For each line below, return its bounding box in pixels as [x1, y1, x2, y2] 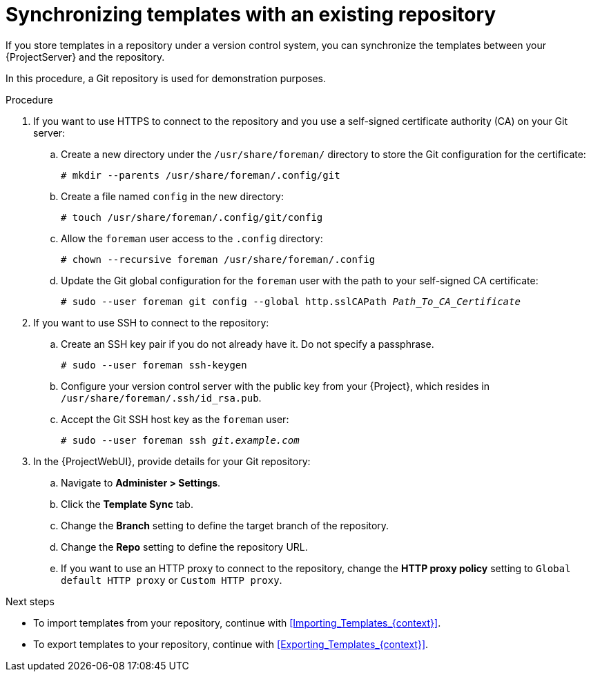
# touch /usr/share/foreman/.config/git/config [61, 211, 323, 223]
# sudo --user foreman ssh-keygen [61, 359, 247, 371]
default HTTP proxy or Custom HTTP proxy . [61, 573, 282, 586]
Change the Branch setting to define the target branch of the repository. [61, 519, 389, 531]
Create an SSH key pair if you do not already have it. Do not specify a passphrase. [61, 337, 434, 350]
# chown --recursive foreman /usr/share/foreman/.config [61, 253, 376, 265]
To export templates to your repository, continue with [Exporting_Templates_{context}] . [33, 638, 429, 650]
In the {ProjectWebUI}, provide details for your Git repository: [33, 455, 311, 467]
